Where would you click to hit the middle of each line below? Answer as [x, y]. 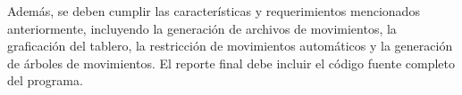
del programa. [45, 80]
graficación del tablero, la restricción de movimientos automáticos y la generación [230, 46]
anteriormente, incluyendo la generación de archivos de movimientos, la [202, 28]
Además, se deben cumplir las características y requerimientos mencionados [214, 11]
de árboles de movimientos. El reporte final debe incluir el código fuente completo [231, 63]
